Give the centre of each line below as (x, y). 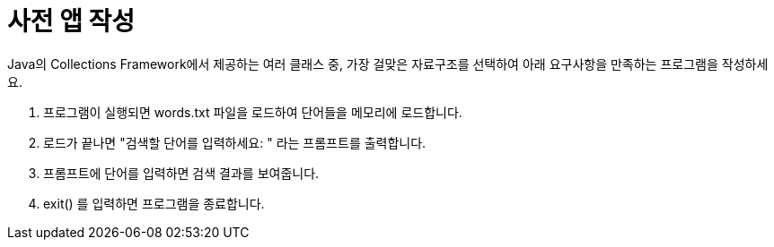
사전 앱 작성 (71, 21)
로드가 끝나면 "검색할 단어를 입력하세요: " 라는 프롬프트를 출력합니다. (235, 142)
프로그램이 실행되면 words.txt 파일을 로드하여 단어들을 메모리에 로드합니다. (253, 112)
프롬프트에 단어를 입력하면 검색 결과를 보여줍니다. (181, 173)
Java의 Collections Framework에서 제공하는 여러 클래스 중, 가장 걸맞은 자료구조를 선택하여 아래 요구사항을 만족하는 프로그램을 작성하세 (388, 64)
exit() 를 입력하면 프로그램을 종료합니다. (154, 203)
